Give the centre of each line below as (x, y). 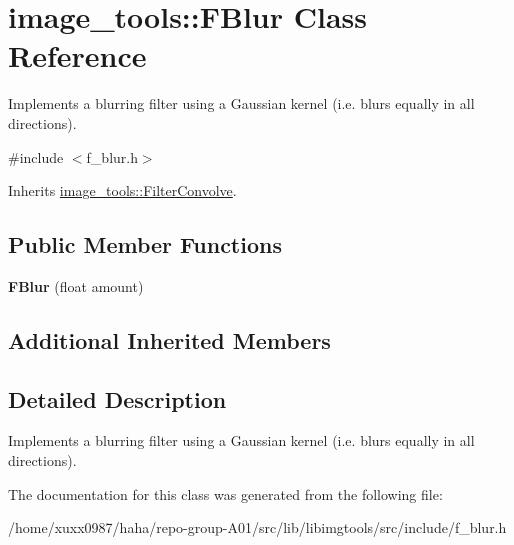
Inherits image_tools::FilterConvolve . (122, 190)
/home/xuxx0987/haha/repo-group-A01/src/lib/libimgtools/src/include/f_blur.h (257, 527)
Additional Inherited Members (169, 339)
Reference (77, 55)
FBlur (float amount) (76, 285)
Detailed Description (117, 398)
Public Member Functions (145, 244)
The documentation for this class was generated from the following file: (225, 493)
